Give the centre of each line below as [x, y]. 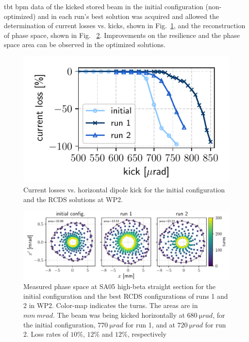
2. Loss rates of [46, 334]
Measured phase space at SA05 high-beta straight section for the [119, 286]
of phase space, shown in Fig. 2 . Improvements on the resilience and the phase [122, 35]
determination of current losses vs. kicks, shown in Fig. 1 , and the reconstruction [125, 26]
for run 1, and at [150, 324]
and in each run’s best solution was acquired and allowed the [128, 16]
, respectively [147, 334]
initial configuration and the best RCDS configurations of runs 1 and [126, 296]
